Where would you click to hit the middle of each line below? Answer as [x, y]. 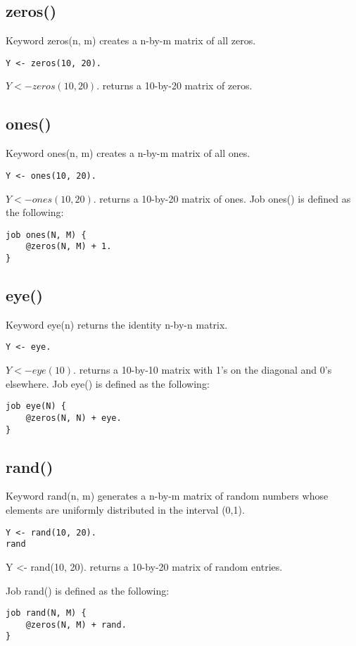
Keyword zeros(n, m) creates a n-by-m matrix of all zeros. [131, 40]
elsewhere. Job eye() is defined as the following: [108, 383]
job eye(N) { [36, 406]
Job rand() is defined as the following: [88, 590]
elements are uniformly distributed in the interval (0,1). [125, 510]
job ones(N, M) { [46, 235]
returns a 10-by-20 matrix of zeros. [177, 85]
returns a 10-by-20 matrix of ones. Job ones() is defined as [225, 198]
